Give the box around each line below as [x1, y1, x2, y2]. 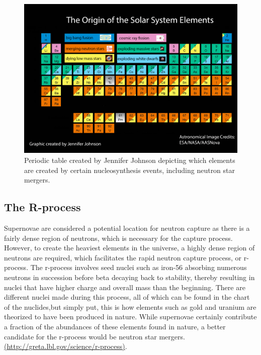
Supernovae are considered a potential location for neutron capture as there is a [4, 223, 250, 233]
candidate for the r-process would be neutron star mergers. [4, 331, 185, 341]
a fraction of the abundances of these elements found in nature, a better [4, 321, 226, 331]
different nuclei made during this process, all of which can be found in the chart [4, 292, 250, 302]
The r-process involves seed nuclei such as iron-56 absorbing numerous [30, 262, 247, 273]
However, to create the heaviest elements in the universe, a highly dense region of [4, 242, 255, 253]
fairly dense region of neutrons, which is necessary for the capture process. [4, 232, 233, 243]
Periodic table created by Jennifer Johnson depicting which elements [24, 155, 235, 165]
